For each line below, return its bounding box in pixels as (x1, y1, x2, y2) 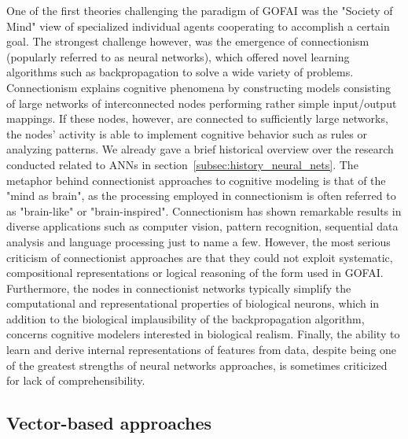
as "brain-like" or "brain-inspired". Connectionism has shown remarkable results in (6, 202, 402, 219)
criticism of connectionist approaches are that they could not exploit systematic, (6, 249, 393, 265)
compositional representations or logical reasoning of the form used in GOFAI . (6, 264, 384, 281)
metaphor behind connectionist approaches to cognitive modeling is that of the (6, 172, 386, 188)
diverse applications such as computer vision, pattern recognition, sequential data (6, 218, 399, 234)
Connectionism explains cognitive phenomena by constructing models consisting (6, 79, 391, 95)
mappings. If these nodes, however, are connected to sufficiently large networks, (6, 110, 388, 127)
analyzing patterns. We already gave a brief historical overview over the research (6, 141, 394, 157)
